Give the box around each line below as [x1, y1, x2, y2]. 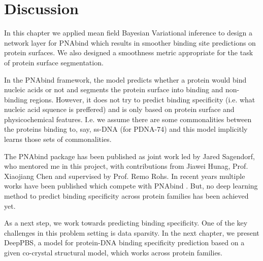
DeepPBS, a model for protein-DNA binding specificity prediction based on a [4, 237, 245, 248]
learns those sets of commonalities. [4, 134, 112, 144]
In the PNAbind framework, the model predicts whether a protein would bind [4, 74, 247, 85]
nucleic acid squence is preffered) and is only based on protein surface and [4, 104, 235, 115]
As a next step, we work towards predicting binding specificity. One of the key [4, 217, 248, 228]
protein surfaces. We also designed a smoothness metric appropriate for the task [4, 47, 253, 58]
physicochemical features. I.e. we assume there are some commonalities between [4, 114, 252, 124]
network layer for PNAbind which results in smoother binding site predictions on [4, 37, 256, 48]
